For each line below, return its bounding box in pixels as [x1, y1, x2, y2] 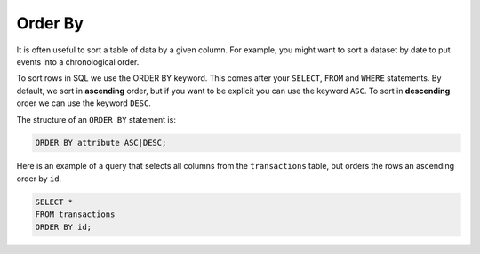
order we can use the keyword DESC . [16, 98, 151, 108]
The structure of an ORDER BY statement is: [16, 114, 177, 124]
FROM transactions [35, 210, 116, 219]
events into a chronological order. [16, 56, 140, 67]
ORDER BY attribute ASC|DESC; [35, 138, 167, 148]
